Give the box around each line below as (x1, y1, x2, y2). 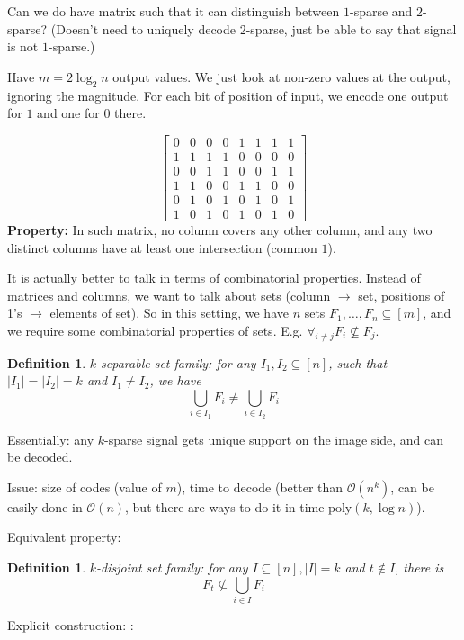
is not (7, 37, 39, 56)
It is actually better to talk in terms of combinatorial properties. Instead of (7, 268, 421, 287)
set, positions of (358, 285, 445, 304)
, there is (395, 558, 444, 577)
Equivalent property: (7, 527, 121, 546)
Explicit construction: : (7, 615, 134, 634)
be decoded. (7, 447, 73, 466)
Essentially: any (7, 429, 94, 448)
